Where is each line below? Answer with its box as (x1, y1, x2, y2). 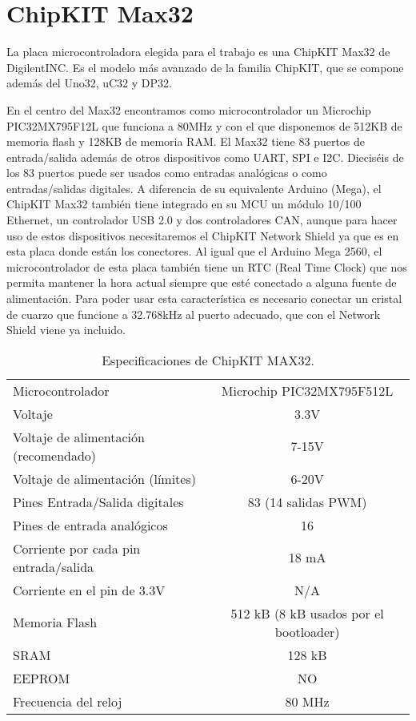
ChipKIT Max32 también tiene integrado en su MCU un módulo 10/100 (6, 195, 362, 212)
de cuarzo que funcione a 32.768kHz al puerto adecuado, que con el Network (6, 305, 381, 322)
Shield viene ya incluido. (6, 321, 126, 338)
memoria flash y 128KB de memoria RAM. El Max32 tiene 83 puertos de (6, 133, 366, 150)
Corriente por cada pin (13, 538, 141, 558)
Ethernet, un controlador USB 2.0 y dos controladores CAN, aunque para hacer (6, 211, 398, 228)
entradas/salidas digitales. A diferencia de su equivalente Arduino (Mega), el (6, 179, 382, 196)
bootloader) (274, 622, 340, 641)
